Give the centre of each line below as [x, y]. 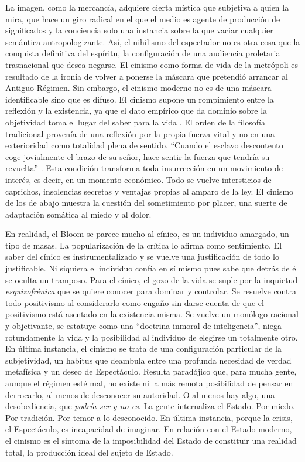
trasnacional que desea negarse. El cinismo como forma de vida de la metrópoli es [152, 64]
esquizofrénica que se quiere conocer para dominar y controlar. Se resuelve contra [151, 291]
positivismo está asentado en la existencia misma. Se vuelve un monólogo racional [152, 314]
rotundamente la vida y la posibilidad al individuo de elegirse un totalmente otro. [152, 337]
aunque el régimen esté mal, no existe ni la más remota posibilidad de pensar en [149, 383]
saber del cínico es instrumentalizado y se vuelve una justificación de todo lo [142, 257]
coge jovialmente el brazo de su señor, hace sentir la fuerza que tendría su [138, 156]
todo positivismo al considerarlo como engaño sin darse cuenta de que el [135, 302]
